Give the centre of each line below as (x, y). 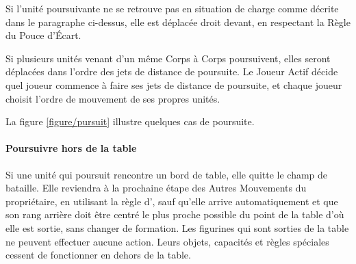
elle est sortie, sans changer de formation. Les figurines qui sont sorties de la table (177, 227)
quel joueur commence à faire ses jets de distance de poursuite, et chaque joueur (174, 84)
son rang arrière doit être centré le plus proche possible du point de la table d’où (175, 214)
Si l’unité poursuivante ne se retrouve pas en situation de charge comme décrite (172, 8)
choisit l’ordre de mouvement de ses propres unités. (113, 98)
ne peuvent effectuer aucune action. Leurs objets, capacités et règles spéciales (167, 241)
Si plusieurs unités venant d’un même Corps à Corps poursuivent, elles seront (168, 58)
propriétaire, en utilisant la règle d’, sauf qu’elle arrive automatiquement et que (172, 201)
